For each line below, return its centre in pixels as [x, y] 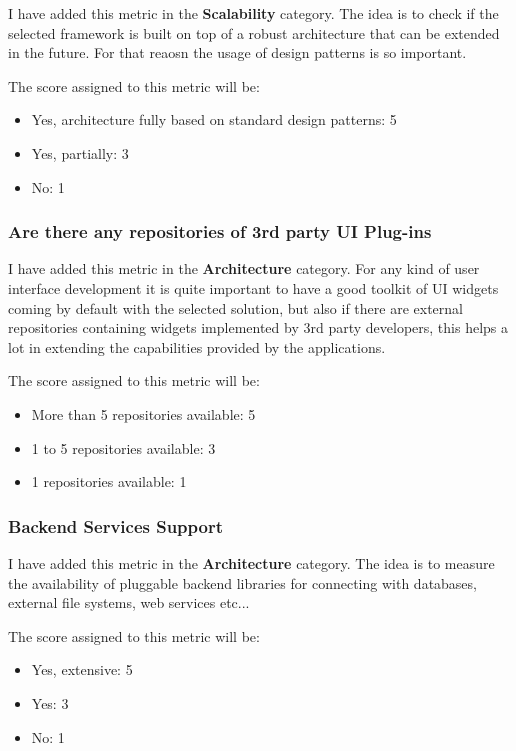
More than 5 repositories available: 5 [143, 413]
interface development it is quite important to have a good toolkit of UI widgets [253, 287]
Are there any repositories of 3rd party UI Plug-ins [220, 231]
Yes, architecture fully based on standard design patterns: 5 [214, 119]
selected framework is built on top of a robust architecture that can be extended [254, 32]
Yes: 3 [50, 702]
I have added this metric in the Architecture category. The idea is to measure [251, 562]
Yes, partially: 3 [80, 152]
